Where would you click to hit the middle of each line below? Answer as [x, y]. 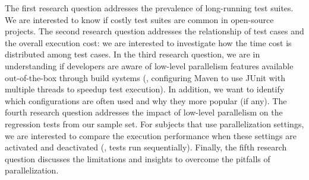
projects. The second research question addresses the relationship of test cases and [154, 31]
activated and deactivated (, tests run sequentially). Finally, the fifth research [146, 147]
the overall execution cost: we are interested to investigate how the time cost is [148, 42]
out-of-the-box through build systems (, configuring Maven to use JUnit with [145, 77]
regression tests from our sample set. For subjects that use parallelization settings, [154, 123]
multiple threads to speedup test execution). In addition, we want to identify [145, 89]
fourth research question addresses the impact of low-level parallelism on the [144, 112]
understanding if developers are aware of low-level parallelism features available [149, 65]
